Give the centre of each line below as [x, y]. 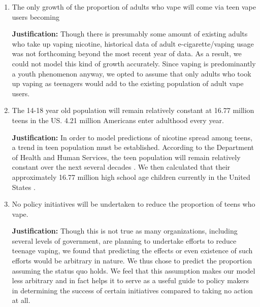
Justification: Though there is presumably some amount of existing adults [130, 34]
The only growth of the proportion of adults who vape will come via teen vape [134, 7]
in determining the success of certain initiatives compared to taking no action [132, 290]
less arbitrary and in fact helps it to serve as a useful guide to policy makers [131, 280]
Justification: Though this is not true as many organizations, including [125, 231]
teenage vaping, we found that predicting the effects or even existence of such [132, 251]
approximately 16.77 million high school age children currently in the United [131, 177]
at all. [21, 300]
